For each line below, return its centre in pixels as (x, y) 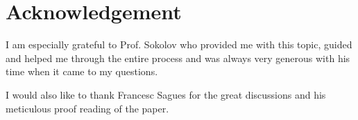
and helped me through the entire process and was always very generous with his (178, 58)
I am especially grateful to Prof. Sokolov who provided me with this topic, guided (179, 44)
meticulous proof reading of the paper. (87, 108)
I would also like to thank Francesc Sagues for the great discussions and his (166, 94)
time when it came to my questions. (82, 71)
